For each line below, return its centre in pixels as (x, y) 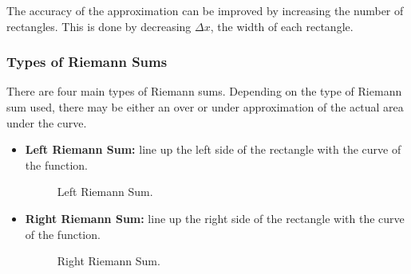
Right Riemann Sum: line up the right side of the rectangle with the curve (215, 218)
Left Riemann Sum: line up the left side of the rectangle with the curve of (213, 149)
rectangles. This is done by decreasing (99, 26)
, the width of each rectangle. (282, 26)
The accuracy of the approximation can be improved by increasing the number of (205, 10)
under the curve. (47, 122)
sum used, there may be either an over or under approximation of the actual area (205, 107)
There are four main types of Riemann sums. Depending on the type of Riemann (204, 91)
